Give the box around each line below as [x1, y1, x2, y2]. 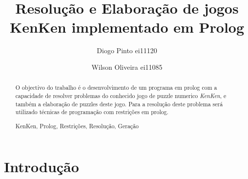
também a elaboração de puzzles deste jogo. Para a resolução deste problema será [15, 99, 223, 108]
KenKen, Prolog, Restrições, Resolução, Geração [15, 121, 139, 130]
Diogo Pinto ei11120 [97, 45, 157, 56]
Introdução [4, 157, 79, 177]
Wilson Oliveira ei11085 [91, 61, 163, 72]
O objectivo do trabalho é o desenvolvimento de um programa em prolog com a [15, 83, 217, 92]
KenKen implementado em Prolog [9, 17, 245, 37]
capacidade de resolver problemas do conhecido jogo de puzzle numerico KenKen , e [15, 91, 227, 99]
